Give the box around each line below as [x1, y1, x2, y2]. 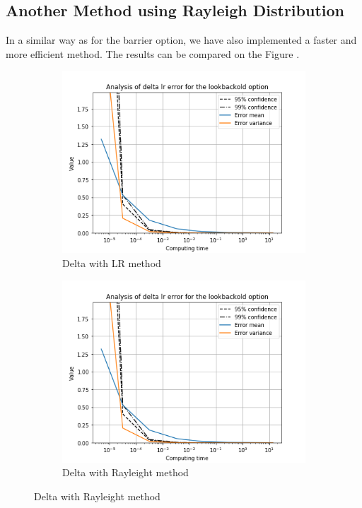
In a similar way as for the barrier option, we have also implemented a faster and [6, 33, 357, 47]
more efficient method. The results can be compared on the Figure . [6, 46, 300, 61]
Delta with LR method [62, 255, 161, 270]
